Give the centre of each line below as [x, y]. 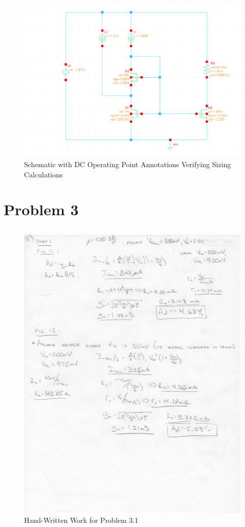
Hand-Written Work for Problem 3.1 [81, 520]
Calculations [43, 174]
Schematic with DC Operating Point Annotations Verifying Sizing [128, 164]
